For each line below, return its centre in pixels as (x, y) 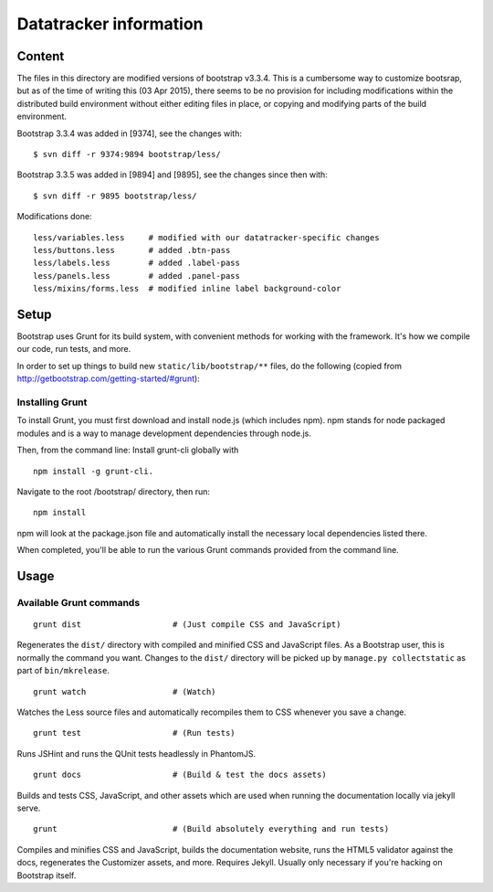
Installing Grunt (52, 402)
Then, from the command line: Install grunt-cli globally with (128, 450)
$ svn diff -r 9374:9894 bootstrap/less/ (127, 154)
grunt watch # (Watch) (125, 691)
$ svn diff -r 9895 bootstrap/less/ (115, 196)
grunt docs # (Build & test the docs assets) (180, 775)
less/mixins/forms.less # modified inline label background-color (187, 289)
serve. (29, 808)
